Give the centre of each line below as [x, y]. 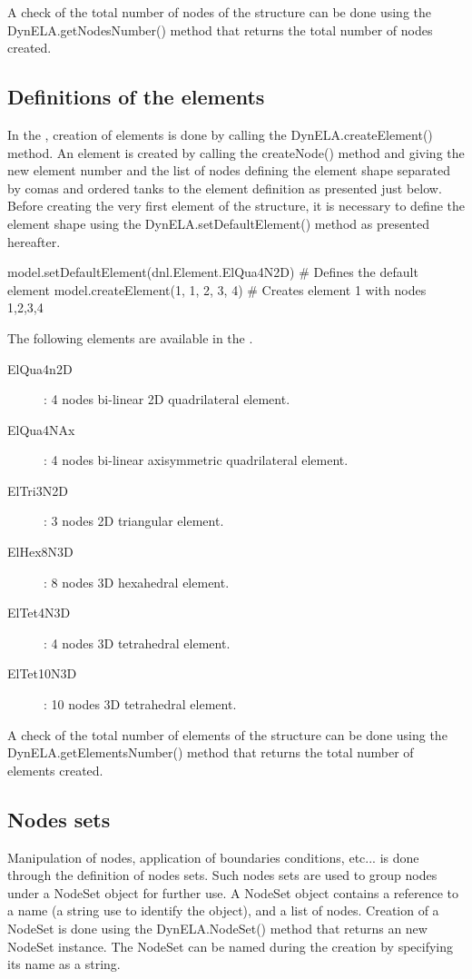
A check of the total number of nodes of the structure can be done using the [219, 12]
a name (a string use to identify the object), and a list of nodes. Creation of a [223, 910]
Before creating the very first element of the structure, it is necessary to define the [236, 206]
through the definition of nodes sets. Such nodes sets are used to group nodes [222, 875]
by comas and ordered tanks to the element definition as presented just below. [225, 188]
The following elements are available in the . [130, 337]
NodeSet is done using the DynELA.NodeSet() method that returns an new [217, 928]
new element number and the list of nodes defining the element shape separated [229, 170]
